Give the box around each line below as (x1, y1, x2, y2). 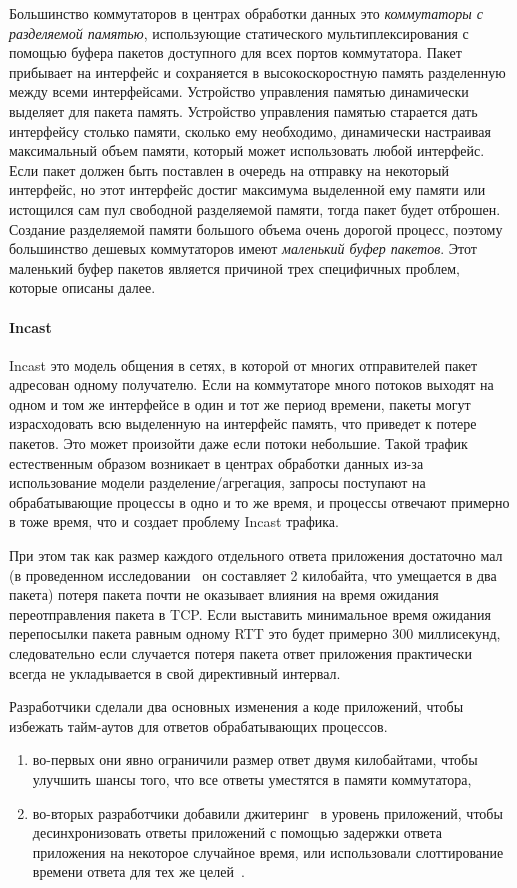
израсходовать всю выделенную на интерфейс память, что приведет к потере (9, 413, 477, 434)
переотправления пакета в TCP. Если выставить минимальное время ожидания (9, 603, 491, 624)
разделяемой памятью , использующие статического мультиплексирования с (9, 22, 469, 43)
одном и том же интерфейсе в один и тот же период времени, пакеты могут (9, 393, 471, 414)
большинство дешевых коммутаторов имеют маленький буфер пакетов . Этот (9, 238, 477, 259)
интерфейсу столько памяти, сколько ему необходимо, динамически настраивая (9, 120, 491, 141)
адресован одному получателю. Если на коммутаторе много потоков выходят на (9, 374, 494, 395)
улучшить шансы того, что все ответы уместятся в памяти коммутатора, (32, 768, 472, 789)
